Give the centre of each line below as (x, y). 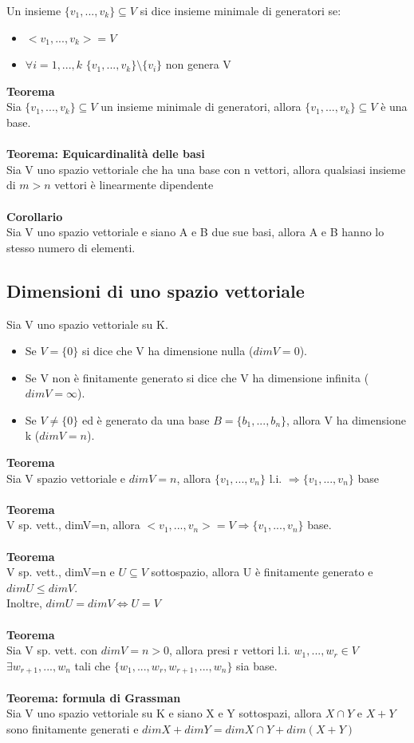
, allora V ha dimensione (346, 419)
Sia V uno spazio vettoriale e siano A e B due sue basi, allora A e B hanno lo (195, 232)
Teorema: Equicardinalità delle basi (106, 154)
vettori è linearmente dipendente (134, 185)
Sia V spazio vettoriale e (66, 478)
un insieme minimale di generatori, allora (201, 107)
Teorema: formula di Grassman (94, 697)
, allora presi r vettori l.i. (230, 650)
